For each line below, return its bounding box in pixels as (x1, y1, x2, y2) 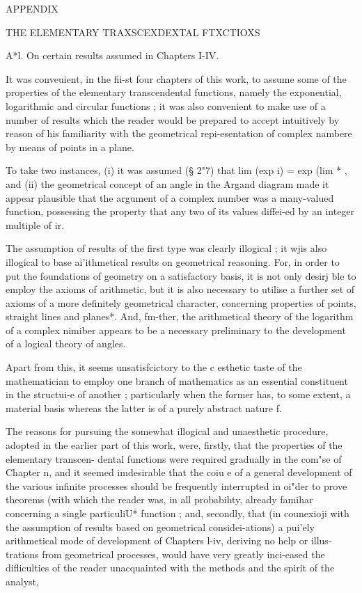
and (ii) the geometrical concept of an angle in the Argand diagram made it (6, 176, 329, 191)
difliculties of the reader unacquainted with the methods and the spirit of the (6, 560, 335, 575)
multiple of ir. (6, 217, 65, 232)
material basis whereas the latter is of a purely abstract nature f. (6, 400, 282, 415)
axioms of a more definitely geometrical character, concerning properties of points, (6, 295, 356, 310)
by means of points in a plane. (6, 139, 134, 154)
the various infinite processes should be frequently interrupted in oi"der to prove (6, 478, 347, 493)
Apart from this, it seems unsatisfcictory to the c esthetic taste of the (6, 360, 302, 374)
